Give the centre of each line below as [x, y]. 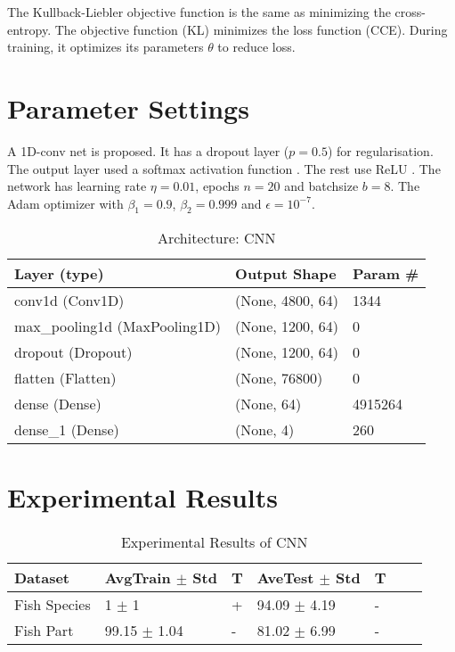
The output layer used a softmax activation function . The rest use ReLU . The [224, 168]
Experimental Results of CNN [214, 541]
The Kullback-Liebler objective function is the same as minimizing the [199, 12]
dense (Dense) [58, 404]
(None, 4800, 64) [287, 301]
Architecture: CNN [216, 238]
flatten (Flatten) [65, 378]
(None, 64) [268, 404]
